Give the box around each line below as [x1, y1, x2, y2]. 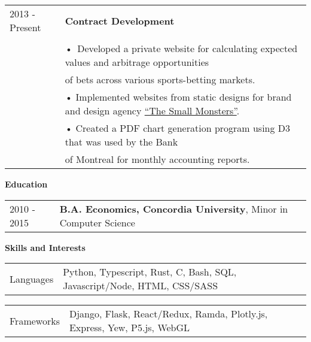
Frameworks [10, 313, 60, 328]
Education [5, 178, 48, 190]
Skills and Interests [5, 241, 86, 253]
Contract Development [65, 13, 175, 28]
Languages [10, 271, 54, 286]
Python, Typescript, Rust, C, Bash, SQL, [63, 265, 237, 279]
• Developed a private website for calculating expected [65, 41, 298, 55]
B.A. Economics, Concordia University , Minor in [59, 201, 288, 216]
